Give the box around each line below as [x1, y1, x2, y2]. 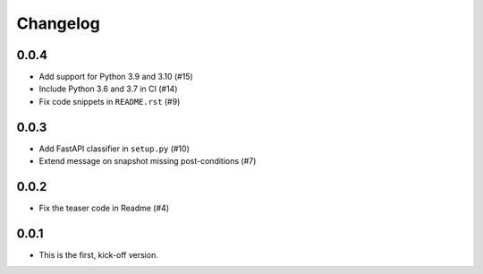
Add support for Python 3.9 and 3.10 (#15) [38, 72, 194, 82]
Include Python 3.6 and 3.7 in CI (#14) [38, 83, 178, 94]
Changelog [16, 13, 100, 33]
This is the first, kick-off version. [38, 249, 158, 260]
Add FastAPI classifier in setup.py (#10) [38, 143, 190, 154]
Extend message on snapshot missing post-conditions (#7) [38, 156, 257, 167]
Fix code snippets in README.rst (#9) [38, 96, 181, 107]
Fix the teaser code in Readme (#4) [38, 202, 170, 214]
